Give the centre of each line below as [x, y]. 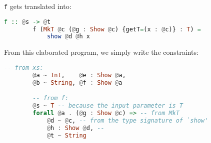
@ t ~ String [66, 135]
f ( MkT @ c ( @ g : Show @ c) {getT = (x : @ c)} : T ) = [117, 29]
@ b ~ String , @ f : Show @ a [77, 82]
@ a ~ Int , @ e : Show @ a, [79, 75]
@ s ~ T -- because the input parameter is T [108, 106]
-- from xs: [24, 68]
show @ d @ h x [68, 37]
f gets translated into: [38, 6]
